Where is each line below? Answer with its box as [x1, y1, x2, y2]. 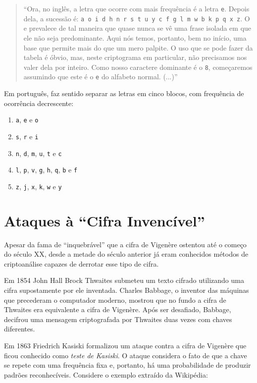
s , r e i [15, 131, 39, 141]
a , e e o [15, 114, 39, 125]
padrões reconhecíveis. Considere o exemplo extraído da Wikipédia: [4, 369, 208, 380]
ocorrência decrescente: [4, 98, 74, 108]
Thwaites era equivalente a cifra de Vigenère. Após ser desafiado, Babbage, [4, 304, 231, 315]
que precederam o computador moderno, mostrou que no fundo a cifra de [4, 294, 226, 305]
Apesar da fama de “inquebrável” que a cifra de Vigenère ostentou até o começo [4, 239, 247, 249]
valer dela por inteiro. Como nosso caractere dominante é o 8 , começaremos [23, 61, 253, 72]
